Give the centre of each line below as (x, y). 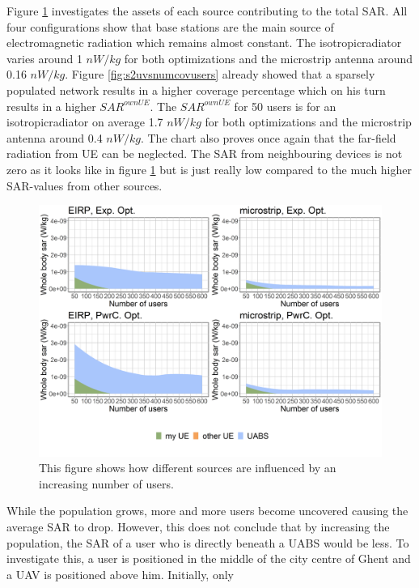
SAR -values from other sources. (85, 185)
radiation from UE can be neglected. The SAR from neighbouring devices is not (205, 153)
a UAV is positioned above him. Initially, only (120, 574)
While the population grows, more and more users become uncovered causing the (207, 511)
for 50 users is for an (285, 106)
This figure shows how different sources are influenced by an (188, 468)
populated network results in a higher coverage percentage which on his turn (196, 89)
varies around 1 (44, 58)
